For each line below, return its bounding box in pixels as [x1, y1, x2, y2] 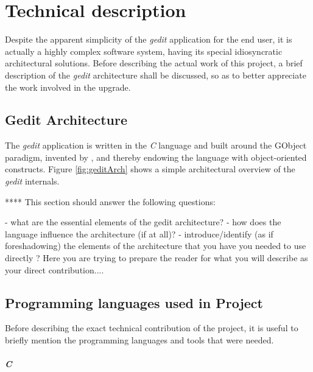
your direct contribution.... [5, 263, 104, 276]
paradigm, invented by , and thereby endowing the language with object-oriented [5, 150, 307, 163]
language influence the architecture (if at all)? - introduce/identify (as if [5, 227, 273, 240]
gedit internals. [5, 175, 60, 188]
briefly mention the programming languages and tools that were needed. [5, 334, 274, 346]
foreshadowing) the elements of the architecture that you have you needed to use [5, 239, 306, 252]
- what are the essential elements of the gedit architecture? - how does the [5, 216, 281, 228]
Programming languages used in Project [5, 293, 263, 312]
